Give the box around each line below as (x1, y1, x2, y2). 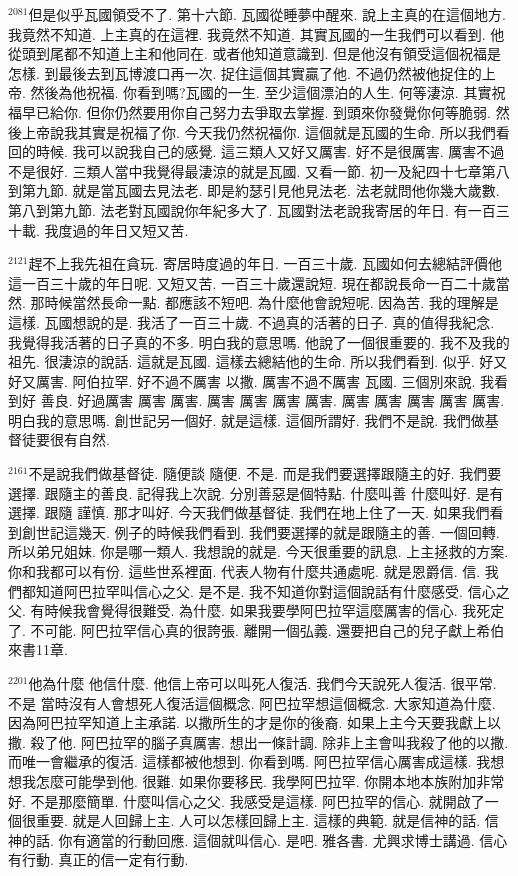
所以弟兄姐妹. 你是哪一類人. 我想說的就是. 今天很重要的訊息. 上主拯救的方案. (8, 541, 509, 562)
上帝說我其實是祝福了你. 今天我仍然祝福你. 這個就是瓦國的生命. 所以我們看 (21, 121, 510, 142)
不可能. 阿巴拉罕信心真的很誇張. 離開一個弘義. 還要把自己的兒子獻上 (30, 619, 477, 640)
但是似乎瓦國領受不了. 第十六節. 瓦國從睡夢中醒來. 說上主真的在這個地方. (28, 4, 506, 24)
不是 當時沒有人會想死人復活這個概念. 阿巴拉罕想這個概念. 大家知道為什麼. (8, 692, 496, 713)
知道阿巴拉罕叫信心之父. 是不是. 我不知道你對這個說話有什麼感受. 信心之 (35, 580, 510, 601)
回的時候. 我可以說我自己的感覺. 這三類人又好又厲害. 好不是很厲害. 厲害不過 (8, 141, 505, 162)
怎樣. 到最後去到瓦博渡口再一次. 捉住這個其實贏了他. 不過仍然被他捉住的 (8, 62, 482, 83)
